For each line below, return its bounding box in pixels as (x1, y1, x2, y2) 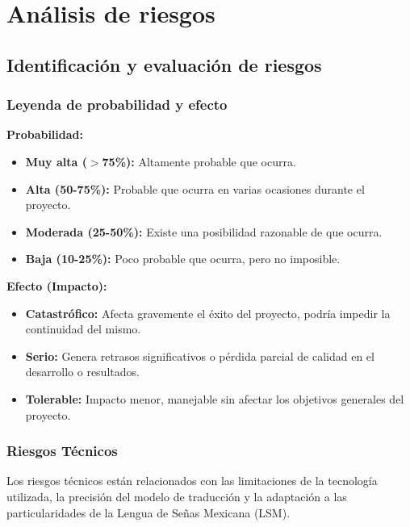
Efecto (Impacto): (6, 277, 107, 294)
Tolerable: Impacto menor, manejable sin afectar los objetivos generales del (25, 390, 404, 407)
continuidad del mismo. (25, 320, 141, 337)
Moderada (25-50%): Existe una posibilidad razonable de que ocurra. (25, 223, 383, 240)
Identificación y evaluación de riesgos (6, 52, 322, 77)
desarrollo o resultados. (25, 363, 140, 380)
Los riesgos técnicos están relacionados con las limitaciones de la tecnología (6, 472, 378, 489)
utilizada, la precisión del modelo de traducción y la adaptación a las (6, 487, 347, 504)
